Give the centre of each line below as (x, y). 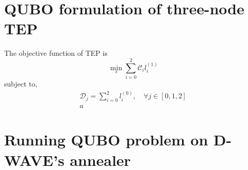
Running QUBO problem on (106, 140)
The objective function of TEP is (56, 53)
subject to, (21, 84)
